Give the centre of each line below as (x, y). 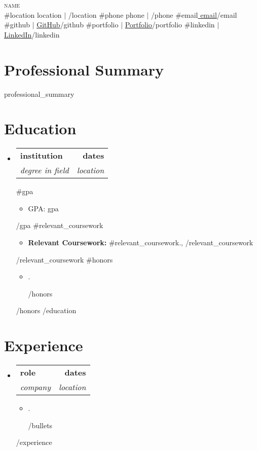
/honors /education (46, 310)
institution (41, 156)
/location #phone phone (106, 14)
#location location (33, 14)
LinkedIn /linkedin (32, 34)
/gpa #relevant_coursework (60, 225)
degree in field (44, 170)
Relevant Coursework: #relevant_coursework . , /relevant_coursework (141, 242)
